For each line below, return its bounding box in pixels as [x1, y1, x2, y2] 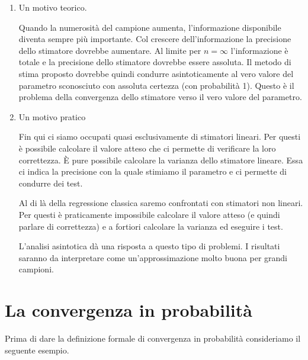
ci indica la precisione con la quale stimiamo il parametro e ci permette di [18, 165, 287, 178]
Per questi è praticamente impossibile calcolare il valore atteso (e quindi [18, 208, 280, 220]
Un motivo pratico [18, 110, 86, 123]
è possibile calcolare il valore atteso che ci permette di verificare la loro [18, 142, 276, 154]
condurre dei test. [18, 176, 83, 189]
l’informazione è [230, 44, 288, 56]
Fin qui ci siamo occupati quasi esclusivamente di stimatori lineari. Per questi [18, 130, 301, 143]
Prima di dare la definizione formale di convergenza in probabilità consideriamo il [5, 332, 301, 344]
